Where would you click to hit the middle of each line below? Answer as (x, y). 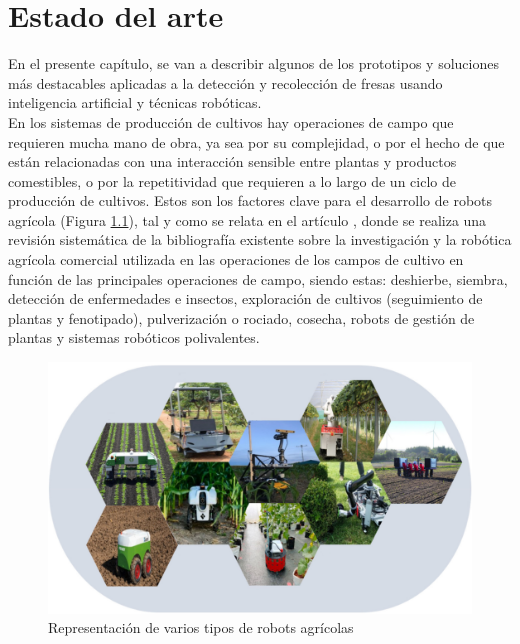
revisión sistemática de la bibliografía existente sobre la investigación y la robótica (260, 239)
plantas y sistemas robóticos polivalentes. (134, 337)
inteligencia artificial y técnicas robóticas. (135, 102)
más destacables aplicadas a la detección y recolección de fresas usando (225, 82)
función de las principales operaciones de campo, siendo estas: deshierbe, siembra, (258, 278)
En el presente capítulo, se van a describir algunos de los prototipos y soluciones (253, 63)
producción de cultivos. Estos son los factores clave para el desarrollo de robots (250, 200)
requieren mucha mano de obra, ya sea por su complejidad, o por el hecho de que (256, 141)
